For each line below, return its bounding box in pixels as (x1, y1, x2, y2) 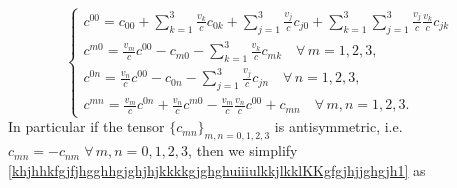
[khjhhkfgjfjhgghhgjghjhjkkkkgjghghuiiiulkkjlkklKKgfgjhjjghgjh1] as (8, 159, 426, 180)
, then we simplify (188, 140, 298, 161)
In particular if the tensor (8, 116, 165, 137)
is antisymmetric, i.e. (274, 116, 403, 137)
